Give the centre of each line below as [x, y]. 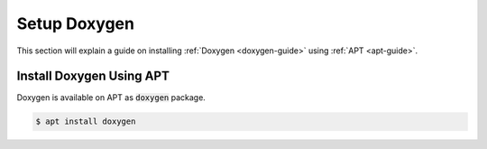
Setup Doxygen [76, 23]
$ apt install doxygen [86, 121]
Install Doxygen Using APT [93, 76]
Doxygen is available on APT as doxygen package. [111, 98]
